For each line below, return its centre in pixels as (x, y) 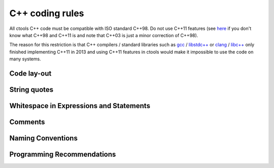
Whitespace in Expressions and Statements (80, 106)
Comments (27, 122)
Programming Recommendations (63, 154)
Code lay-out (30, 73)
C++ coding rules (47, 13)
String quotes (31, 90)
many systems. (25, 59)
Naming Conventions (44, 138)
